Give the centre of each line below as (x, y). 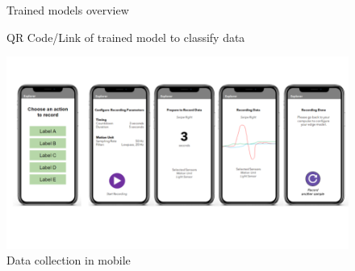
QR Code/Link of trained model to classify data (126, 37)
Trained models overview (68, 10)
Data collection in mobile (69, 260)
